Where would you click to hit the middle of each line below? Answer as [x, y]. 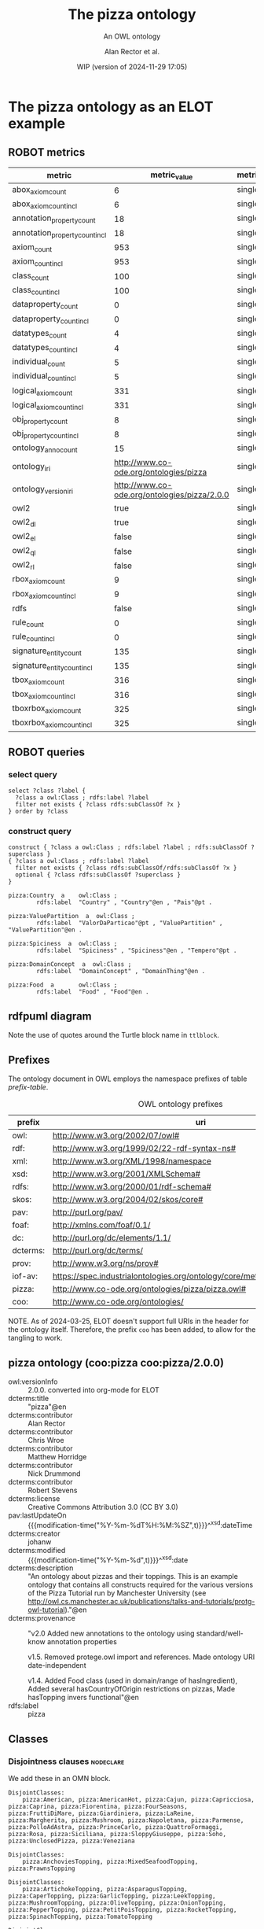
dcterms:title [29, 1398]
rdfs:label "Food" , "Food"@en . [93, 992]
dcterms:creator [34, 1533]
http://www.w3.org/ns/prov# [105, 1263]
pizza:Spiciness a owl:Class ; [63, 944]
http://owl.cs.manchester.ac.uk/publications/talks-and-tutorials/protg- [141, 1602]
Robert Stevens [53, 1490]
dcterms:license [34, 1498]
